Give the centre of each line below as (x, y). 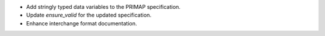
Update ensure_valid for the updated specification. (89, 15)
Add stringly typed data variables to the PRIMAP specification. (103, 7)
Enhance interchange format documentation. (82, 23)
